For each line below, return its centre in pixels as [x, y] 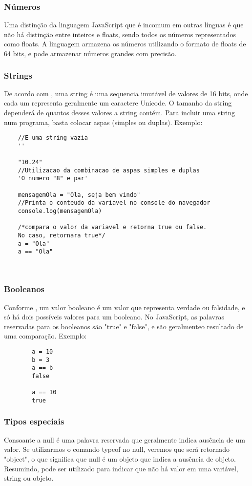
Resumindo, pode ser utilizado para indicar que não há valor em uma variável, [121, 468]
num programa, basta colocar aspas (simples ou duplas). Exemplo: [103, 122]
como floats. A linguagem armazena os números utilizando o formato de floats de [125, 44]
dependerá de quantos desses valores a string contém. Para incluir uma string [120, 112]
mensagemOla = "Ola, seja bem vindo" [79, 195]
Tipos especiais [34, 421]
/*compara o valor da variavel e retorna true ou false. [112, 227]
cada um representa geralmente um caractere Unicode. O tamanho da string [118, 103]
